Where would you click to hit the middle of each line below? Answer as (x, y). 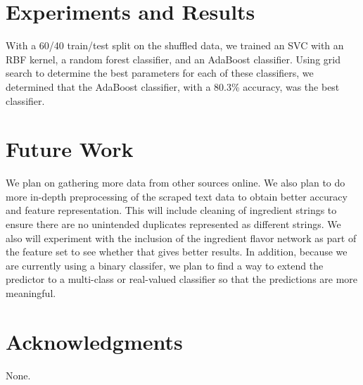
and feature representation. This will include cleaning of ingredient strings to (171, 210)
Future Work (70, 149)
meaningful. (31, 292)
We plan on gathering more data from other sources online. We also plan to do (176, 183)
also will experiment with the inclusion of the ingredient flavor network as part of (181, 238)
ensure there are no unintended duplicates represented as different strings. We (173, 224)
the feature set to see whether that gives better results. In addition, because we (177, 252)
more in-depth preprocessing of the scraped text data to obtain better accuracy (177, 196)
